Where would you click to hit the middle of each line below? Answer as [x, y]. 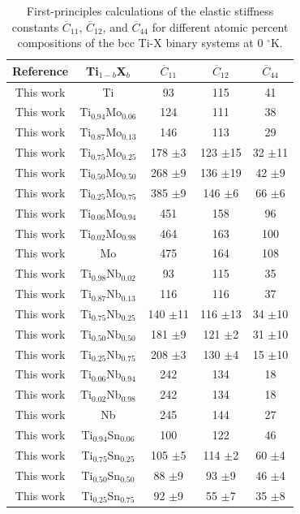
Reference [41, 70]
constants [35, 26]
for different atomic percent [220, 26]
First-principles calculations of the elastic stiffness [150, 11]
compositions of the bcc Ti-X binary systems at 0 [140, 43]
